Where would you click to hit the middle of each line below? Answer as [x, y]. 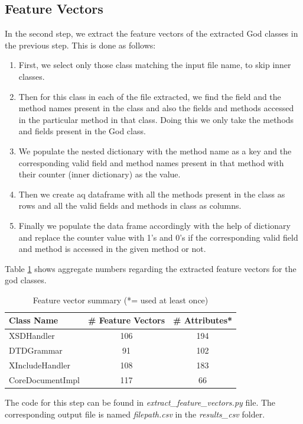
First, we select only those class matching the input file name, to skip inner [155, 65]
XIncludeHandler [40, 365]
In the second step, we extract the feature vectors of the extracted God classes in [151, 33]
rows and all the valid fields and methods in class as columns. [130, 205]
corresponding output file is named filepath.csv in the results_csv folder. [135, 414]
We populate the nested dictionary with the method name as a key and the [155, 150]
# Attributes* [203, 320]
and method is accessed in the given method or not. [112, 249]
